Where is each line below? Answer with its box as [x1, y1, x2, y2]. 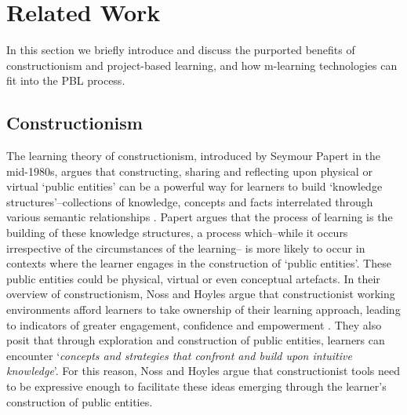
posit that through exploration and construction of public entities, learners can [6, 332, 385, 348]
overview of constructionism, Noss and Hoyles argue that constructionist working [6, 286, 395, 302]
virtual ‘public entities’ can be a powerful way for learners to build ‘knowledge [6, 178, 383, 195]
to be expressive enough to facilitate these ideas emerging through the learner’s [6, 378, 387, 395]
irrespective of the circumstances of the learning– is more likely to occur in [6, 239, 365, 256]
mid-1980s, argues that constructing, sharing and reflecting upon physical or [6, 162, 372, 179]
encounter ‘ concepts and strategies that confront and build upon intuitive [6, 347, 352, 363]
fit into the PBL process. [6, 72, 125, 89]
